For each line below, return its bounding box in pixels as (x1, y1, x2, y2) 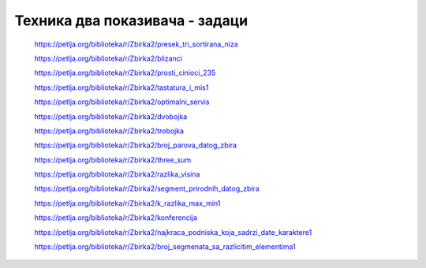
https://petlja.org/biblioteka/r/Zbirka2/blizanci (34, 54, 183, 63)
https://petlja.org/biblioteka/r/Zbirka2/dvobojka (34, 111, 188, 121)
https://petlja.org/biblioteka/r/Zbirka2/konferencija (34, 213, 197, 222)
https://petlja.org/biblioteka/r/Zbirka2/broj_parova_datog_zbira (34, 140, 237, 150)
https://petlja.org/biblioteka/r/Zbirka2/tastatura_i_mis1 (34, 83, 209, 92)
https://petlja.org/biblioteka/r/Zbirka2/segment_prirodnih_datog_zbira (34, 184, 260, 193)
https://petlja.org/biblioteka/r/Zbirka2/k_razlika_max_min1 (34, 198, 221, 208)
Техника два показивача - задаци (14, 12, 248, 29)
